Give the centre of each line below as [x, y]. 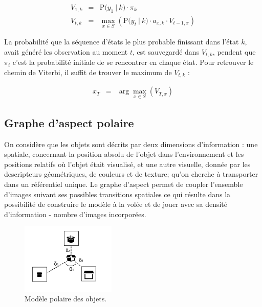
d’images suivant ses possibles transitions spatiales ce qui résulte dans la [117, 194]
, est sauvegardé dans [166, 51]
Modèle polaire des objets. [66, 299]
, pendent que [234, 51]
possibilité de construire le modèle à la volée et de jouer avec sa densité [116, 204]
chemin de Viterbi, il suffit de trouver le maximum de [88, 72]
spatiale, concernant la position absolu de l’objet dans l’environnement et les [124, 154]
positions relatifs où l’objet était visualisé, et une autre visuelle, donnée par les [127, 164]
